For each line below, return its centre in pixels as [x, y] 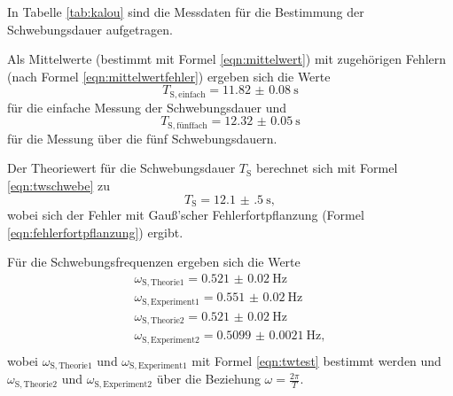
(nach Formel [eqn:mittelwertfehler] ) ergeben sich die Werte [169, 76]
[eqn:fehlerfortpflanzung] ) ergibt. [95, 232]
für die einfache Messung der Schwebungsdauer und [147, 107]
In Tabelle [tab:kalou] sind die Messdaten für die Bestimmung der [186, 12]
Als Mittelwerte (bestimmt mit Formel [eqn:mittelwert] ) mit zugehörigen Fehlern [227, 59]
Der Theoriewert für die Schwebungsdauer [121, 168]
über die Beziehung [208, 379]
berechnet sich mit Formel [327, 168]
